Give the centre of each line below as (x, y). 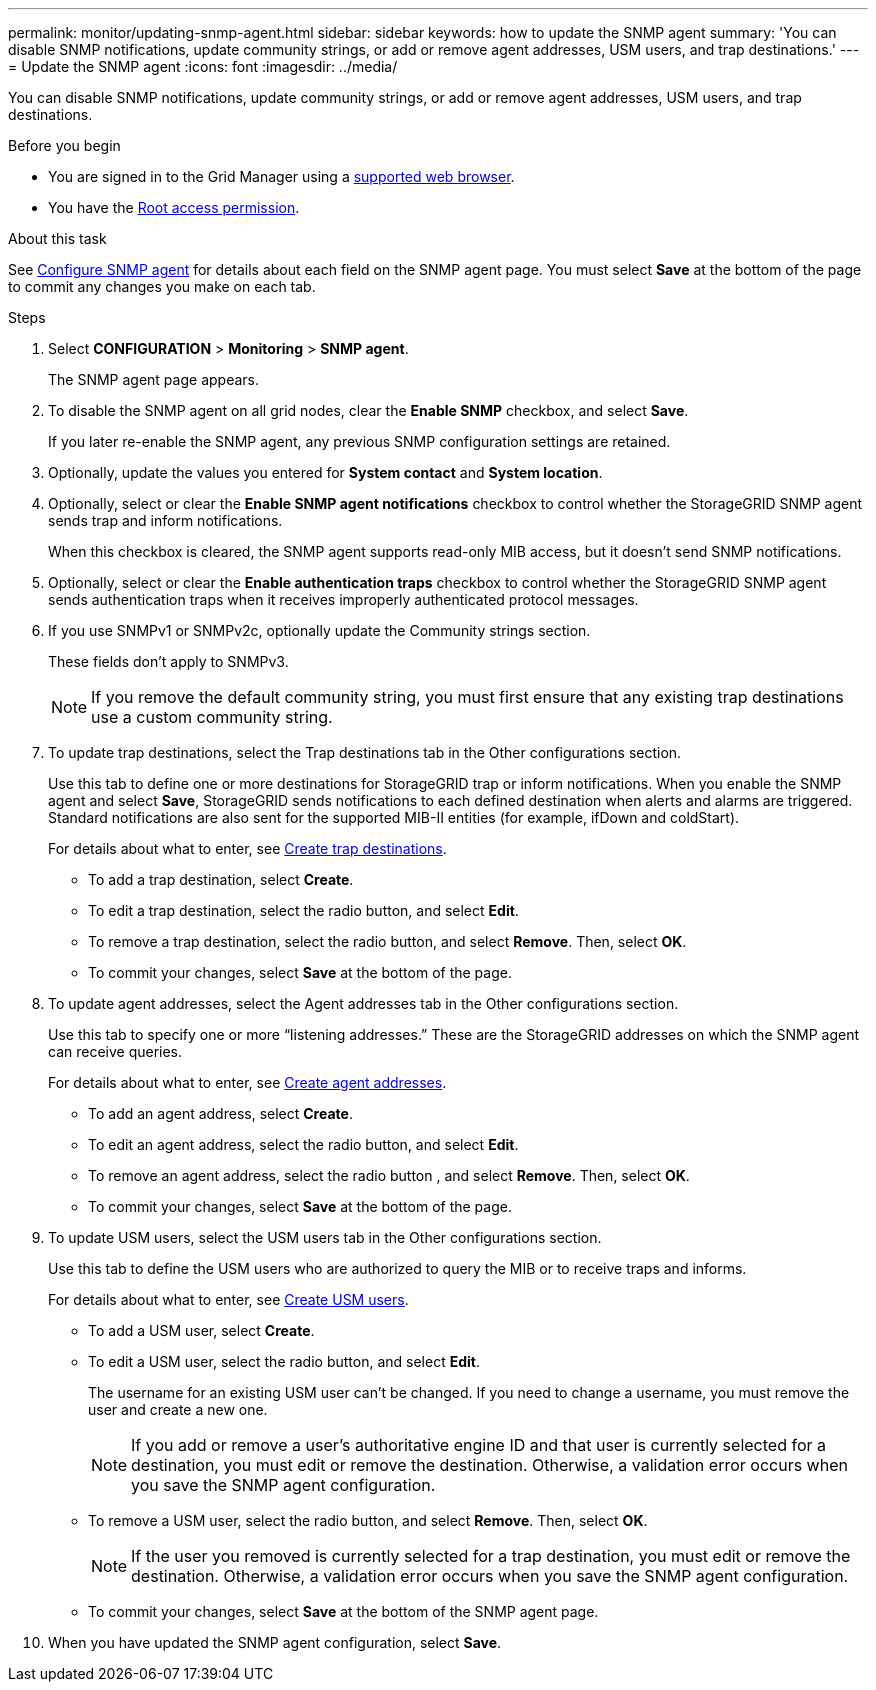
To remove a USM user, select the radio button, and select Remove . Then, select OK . (368, 1520)
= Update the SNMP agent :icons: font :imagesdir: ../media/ (203, 66)
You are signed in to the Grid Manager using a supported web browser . (281, 176)
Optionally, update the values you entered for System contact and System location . (325, 472)
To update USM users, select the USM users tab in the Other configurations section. (325, 1237)
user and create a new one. (178, 1409)
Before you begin (64, 145)
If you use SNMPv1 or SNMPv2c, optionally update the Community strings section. (319, 630)
